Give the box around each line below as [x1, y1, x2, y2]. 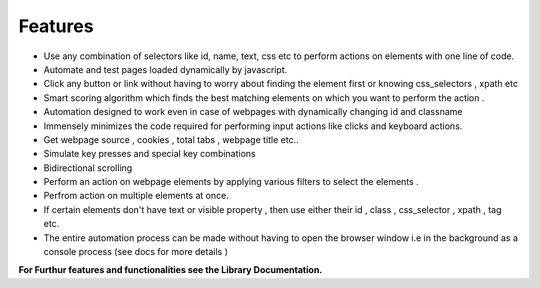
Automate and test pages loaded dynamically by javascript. [43, 63, 288, 75]
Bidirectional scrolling [43, 161, 133, 174]
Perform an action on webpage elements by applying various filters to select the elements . [43, 176, 419, 188]
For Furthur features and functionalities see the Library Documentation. [18, 264, 323, 276]
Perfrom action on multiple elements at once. [43, 190, 229, 202]
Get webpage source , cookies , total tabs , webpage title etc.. [43, 133, 299, 145]
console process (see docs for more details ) [43, 246, 229, 258]
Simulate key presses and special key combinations [43, 148, 257, 160]
